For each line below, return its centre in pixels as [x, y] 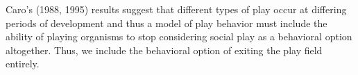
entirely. [23, 64]
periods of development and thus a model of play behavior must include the [167, 23]
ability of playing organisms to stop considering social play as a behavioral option [179, 36]
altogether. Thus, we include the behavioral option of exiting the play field [164, 50]
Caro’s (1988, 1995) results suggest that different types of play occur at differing [176, 9]
